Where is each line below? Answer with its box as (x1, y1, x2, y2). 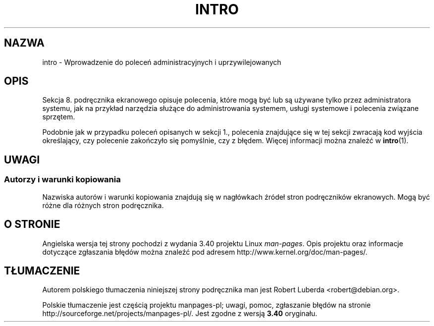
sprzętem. (42, 112, 75, 121)
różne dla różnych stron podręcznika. (42, 201, 164, 210)
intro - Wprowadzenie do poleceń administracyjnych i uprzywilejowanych (42, 57, 281, 66)
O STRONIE (4, 218, 60, 231)
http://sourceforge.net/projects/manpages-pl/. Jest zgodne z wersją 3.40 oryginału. (42, 309, 318, 318)
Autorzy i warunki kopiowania (4, 174, 121, 185)
